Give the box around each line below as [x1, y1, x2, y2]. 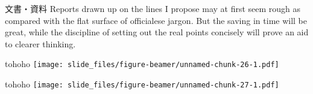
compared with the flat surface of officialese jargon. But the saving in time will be [5, 14, 308, 26]
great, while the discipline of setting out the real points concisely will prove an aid [5, 26, 309, 38]
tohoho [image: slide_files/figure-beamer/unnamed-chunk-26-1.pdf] [5, 57, 279, 70]
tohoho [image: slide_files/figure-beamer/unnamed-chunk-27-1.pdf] [5, 78, 279, 90]
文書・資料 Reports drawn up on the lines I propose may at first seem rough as [5, 2, 301, 14]
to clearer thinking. [5, 37, 76, 50]
